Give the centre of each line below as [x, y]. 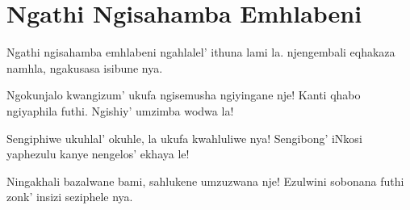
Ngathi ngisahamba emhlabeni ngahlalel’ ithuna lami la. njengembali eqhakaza [201, 52]
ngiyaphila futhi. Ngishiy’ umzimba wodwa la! [120, 110]
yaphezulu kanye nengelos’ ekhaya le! [98, 154]
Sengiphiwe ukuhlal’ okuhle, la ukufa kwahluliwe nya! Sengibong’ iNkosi [184, 138]
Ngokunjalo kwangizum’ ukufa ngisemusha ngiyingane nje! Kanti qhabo [184, 95]
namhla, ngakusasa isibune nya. [85, 67]
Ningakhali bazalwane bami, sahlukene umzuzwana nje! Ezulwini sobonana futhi [205, 181]
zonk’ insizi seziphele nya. [70, 197]
